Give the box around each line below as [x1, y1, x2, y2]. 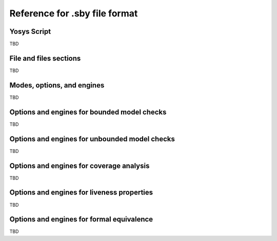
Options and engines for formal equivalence [9, 215, 153, 224]
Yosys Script [9, 27, 51, 36]
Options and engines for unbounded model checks [9, 135, 175, 143]
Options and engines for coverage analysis [9, 161, 150, 170]
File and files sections [9, 54, 81, 62]
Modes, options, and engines [9, 81, 105, 90]
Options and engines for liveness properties [9, 188, 153, 197]
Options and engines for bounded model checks [9, 107, 167, 116]
